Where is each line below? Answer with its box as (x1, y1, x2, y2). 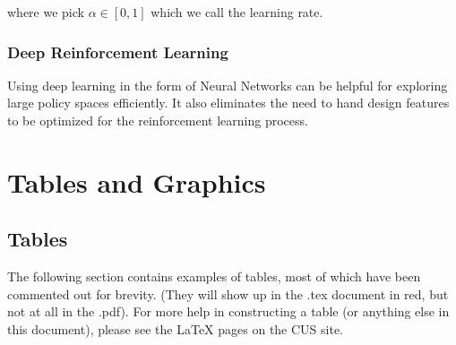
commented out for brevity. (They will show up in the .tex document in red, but (7, 284, 449, 303)
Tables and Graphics (7, 163, 266, 200)
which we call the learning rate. (151, 3, 323, 21)
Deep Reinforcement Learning (7, 40, 228, 63)
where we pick (7, 3, 84, 21)
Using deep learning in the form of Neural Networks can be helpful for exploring (7, 75, 448, 94)
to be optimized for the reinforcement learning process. (7, 111, 308, 129)
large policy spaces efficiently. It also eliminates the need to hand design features (7, 93, 450, 112)
